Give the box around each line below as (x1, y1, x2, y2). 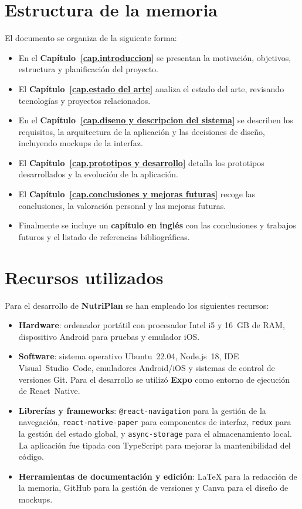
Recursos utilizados (5, 265, 164, 289)
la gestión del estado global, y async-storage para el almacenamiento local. (18, 427, 293, 440)
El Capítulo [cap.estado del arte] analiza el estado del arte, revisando (18, 82, 284, 95)
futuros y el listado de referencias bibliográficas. (18, 230, 190, 242)
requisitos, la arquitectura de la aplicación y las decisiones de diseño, (18, 125, 265, 137)
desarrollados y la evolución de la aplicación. (18, 168, 178, 180)
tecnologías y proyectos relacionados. (18, 94, 151, 106)
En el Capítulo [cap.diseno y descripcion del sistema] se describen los (18, 114, 293, 126)
